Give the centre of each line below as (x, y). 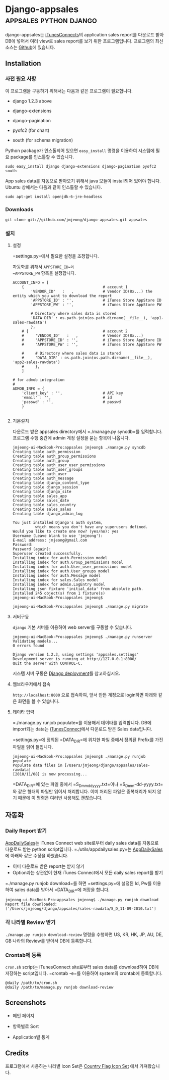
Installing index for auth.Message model (56, 576)
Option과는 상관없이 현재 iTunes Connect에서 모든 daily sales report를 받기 (88, 872)
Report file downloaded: (31, 904)
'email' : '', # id (67, 398)
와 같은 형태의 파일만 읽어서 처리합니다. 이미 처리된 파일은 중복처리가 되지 (84, 791)
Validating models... (35, 642)
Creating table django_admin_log (48, 514)
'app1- (157, 318)
